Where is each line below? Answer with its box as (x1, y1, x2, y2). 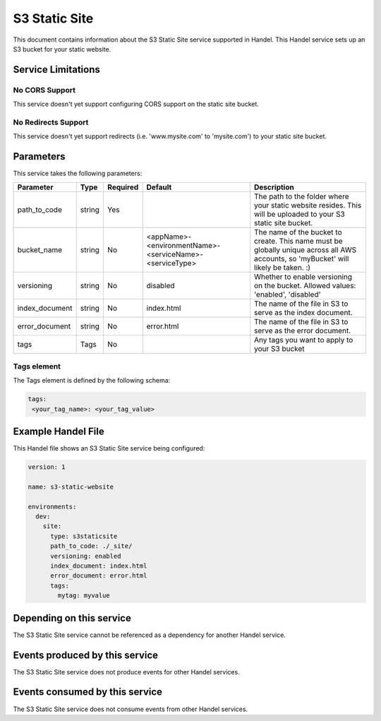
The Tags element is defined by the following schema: (13, 376, 171, 385)
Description (254, 182, 294, 192)
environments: (28, 502, 77, 511)
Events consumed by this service (13, 686, 162, 698)
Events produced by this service (13, 649, 159, 661)
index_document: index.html (50, 562, 147, 570)
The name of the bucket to (254, 227, 342, 237)
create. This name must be (254, 236, 343, 246)
